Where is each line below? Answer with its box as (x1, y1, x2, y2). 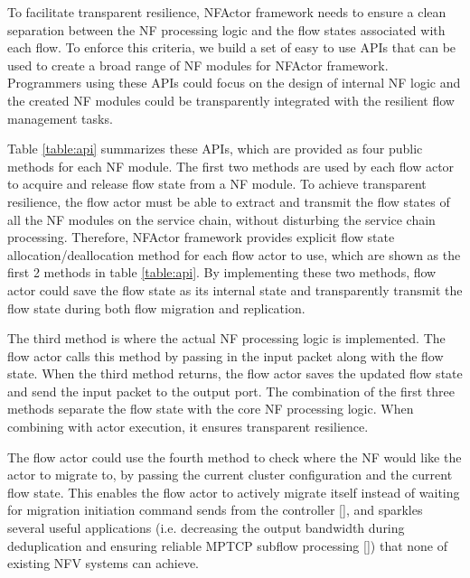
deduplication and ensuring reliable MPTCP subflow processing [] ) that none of (7, 536, 448, 555)
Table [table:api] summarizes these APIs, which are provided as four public (7, 139, 423, 158)
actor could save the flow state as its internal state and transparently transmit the (7, 280, 463, 299)
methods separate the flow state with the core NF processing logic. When (7, 399, 414, 418)
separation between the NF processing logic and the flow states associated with (7, 20, 446, 39)
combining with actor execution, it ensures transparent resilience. (7, 417, 369, 436)
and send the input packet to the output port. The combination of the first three (7, 381, 455, 400)
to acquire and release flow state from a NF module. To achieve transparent (7, 174, 427, 193)
